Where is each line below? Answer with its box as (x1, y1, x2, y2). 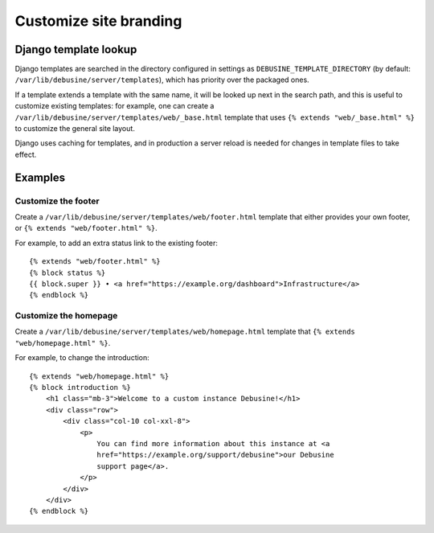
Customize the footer (14, 195, 100, 207)
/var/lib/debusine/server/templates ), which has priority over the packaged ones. (14, 75, 309, 84)
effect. (14, 150, 37, 159)
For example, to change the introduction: (14, 353, 150, 363)
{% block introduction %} (29, 383, 132, 392)
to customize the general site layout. (14, 124, 136, 133)
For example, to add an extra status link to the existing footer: (14, 238, 219, 248)
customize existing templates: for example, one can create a (14, 101, 215, 111)
